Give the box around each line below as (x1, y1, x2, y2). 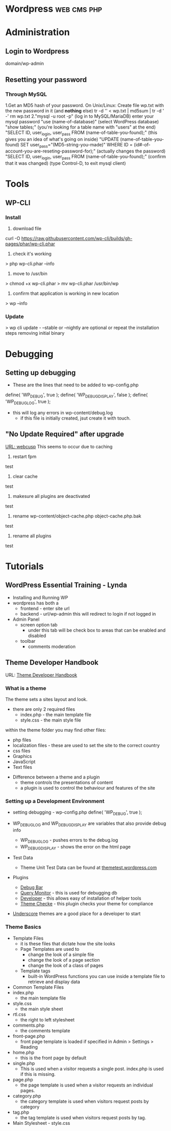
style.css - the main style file (20, 717, 81, 723)
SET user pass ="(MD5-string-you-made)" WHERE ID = (20, 141, 133, 149)
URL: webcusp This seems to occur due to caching (5, 443, 113, 449)
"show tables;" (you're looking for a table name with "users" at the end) (5, 124, 156, 130)
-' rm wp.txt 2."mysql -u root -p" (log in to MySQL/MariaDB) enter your (5, 113, 154, 119)
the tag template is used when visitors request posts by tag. (20, 1114, 146, 1121)
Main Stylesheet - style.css (12, 1120, 70, 1126)
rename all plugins (12, 533, 52, 539)
